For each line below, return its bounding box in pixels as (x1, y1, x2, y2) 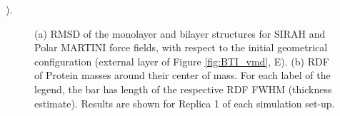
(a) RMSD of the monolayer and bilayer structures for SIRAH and (34, 26, 326, 41)
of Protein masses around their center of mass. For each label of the (34, 68, 331, 83)
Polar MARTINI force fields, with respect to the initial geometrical (34, 40, 328, 55)
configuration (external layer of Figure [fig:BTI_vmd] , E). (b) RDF (34, 53, 329, 68)
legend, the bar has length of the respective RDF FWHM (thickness (34, 81, 332, 96)
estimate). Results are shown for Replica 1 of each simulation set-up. (34, 95, 335, 110)
